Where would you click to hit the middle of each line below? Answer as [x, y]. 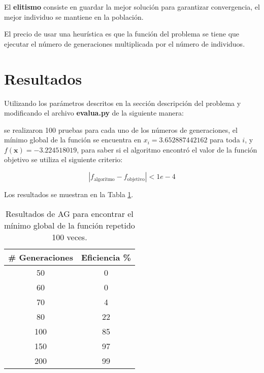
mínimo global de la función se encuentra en [73, 140]
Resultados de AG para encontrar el [70, 213]
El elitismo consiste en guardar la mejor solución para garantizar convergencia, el [132, 7]
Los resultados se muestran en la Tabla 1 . [69, 194]
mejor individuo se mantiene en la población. [74, 16]
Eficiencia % [106, 257]
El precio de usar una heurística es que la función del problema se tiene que [122, 34]
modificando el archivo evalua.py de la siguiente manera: [94, 113]
